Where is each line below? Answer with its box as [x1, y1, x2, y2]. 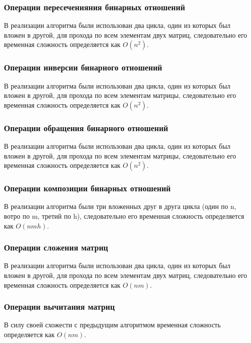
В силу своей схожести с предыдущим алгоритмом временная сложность [4, 320, 221, 330]
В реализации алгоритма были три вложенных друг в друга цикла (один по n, [4, 201, 236, 211]
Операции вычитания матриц [4, 300, 115, 313]
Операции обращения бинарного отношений [4, 121, 168, 134]
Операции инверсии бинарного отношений [4, 61, 162, 73]
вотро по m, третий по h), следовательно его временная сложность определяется [4, 211, 244, 221]
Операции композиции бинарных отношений [4, 182, 171, 194]
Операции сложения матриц [4, 241, 108, 253]
